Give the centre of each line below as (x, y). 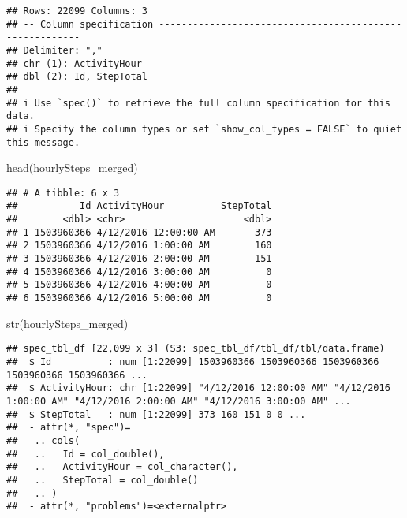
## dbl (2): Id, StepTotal (77, 77)
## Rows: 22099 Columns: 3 (77, 11)
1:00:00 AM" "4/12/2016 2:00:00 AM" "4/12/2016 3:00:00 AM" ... (179, 401)
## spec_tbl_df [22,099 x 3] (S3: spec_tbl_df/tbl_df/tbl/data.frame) (196, 349)
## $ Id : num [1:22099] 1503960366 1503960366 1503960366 (193, 361)
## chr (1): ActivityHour (74, 63)
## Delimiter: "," (54, 50)
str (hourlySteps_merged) (67, 323)
